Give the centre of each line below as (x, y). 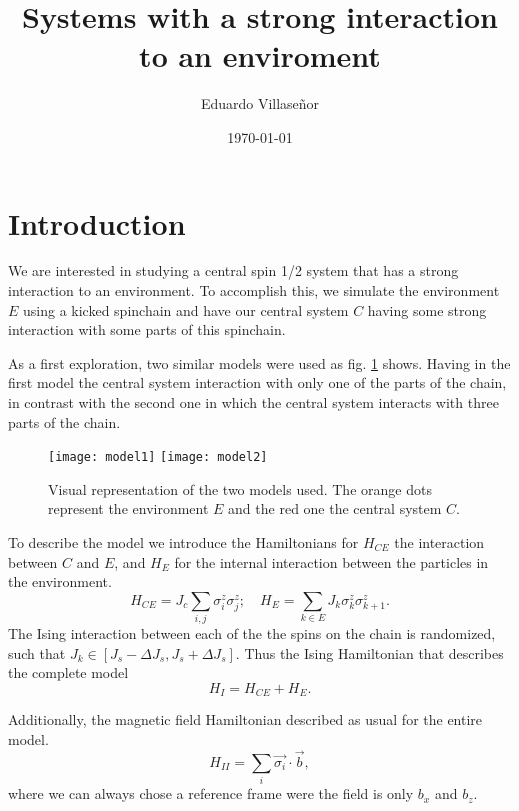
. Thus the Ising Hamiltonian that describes (369, 652)
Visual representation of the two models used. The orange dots (240, 488)
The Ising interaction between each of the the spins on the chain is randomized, (252, 633)
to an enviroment (260, 55)
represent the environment (128, 508)
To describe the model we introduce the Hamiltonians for (183, 542)
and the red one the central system (335, 508)
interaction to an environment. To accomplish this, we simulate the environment (254, 290)
